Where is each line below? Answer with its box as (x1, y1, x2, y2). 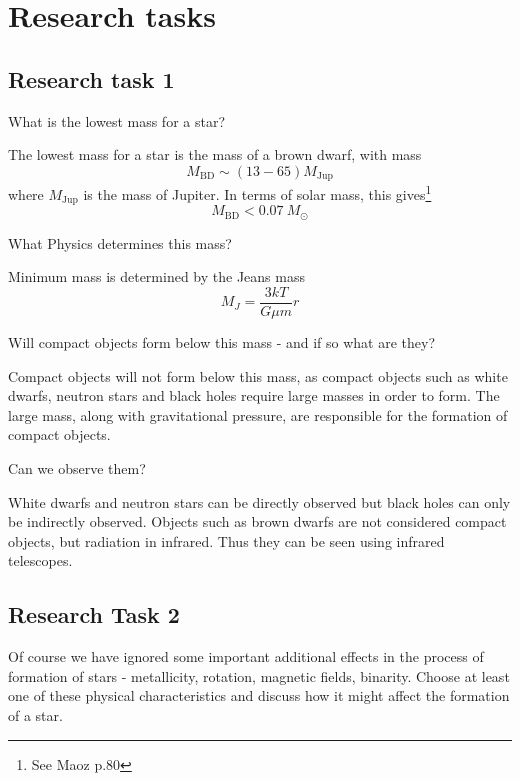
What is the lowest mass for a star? (8, 110, 226, 131)
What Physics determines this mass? (8, 232, 232, 253)
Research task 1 (8, 63, 175, 94)
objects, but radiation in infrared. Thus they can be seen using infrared (8, 530, 445, 551)
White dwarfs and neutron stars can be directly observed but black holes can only (8, 491, 511, 512)
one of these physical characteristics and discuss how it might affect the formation (8, 685, 510, 706)
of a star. (8, 704, 63, 725)
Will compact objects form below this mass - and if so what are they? (8, 332, 436, 353)
